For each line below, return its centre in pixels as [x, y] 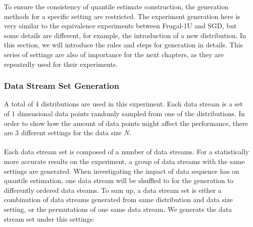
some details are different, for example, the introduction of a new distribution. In [125, 35]
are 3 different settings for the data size [63, 133]
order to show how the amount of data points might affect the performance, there [126, 123]
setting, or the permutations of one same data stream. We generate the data [118, 209]
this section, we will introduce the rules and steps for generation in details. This [124, 45]
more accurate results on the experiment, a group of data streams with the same [124, 161]
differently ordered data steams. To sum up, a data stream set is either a [113, 190]
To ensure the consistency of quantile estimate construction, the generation [116, 6]
